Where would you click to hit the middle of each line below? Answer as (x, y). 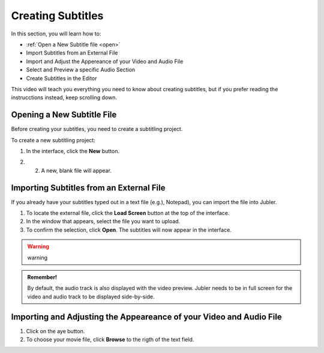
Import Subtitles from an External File (72, 53)
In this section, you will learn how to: (56, 34)
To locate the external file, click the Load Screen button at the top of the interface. (128, 213)
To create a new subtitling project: (53, 140)
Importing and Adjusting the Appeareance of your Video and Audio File (146, 317)
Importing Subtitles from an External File (88, 188)
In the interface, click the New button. (73, 151)
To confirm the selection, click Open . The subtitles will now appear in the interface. (129, 230)
